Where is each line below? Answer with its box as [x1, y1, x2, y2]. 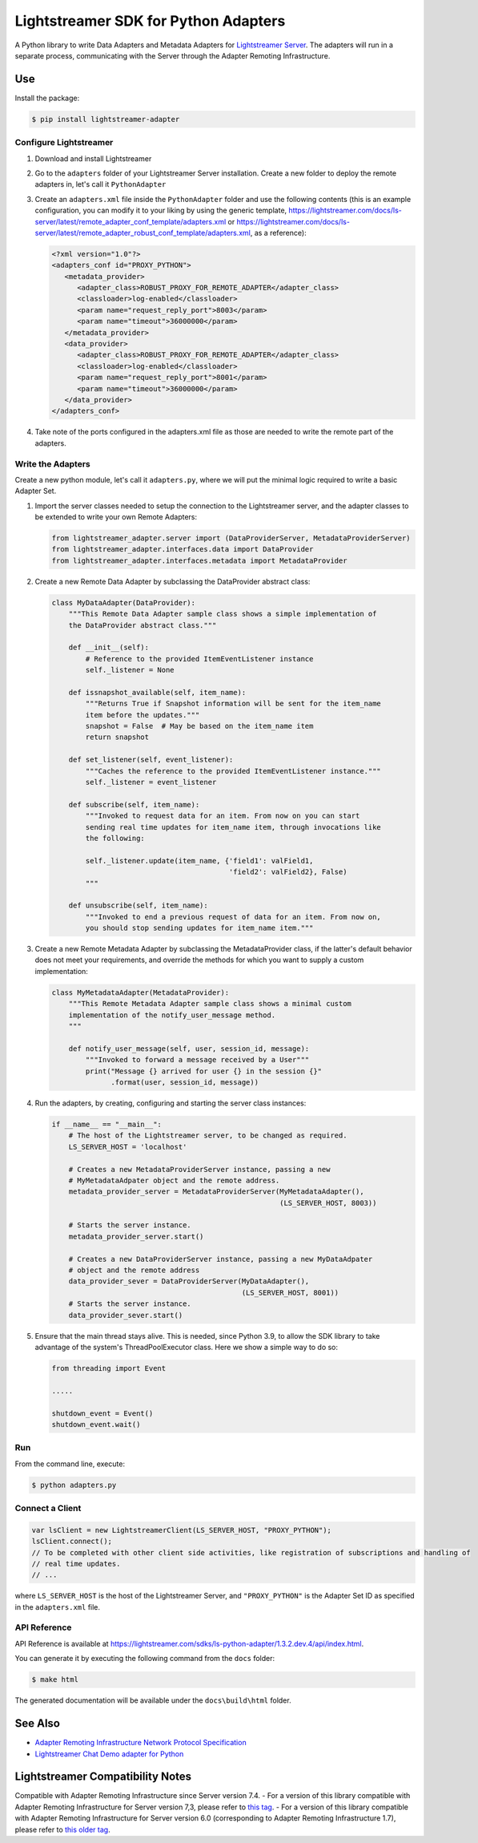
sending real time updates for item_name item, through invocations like [85, 822, 382, 831]
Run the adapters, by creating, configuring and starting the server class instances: [34, 1098, 307, 1108]
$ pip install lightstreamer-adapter [31, 115, 180, 123]
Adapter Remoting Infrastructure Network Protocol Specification [34, 1738, 247, 1748]
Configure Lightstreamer [14, 137, 114, 148]
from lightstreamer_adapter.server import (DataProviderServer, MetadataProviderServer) [51, 534, 412, 543]
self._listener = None [85, 665, 175, 675]
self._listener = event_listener [85, 778, 217, 787]
